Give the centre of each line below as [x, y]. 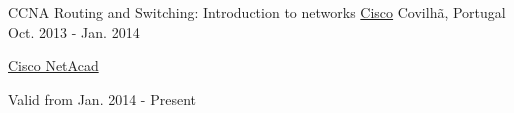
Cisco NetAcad [53, 65]
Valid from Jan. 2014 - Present [102, 98]
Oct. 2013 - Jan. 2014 [74, 31]
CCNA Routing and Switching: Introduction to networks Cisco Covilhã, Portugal [257, 12]
